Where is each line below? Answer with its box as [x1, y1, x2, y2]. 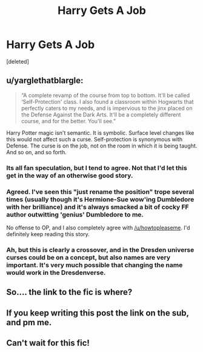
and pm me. [6, 317, 52, 328]
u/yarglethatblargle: [6, 75, 84, 86]
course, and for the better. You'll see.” [21, 117, 116, 124]
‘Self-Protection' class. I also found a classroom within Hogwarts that [21, 98, 194, 105]
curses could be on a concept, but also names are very [6, 253, 171, 262]
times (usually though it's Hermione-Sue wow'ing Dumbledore [6, 195, 195, 203]
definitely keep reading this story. [6, 230, 90, 237]
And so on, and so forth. [6, 148, 67, 155]
